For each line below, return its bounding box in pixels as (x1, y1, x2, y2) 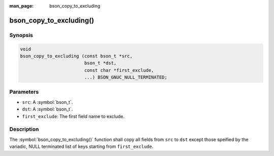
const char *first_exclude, (84, 67, 154, 73)
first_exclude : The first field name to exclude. (22, 113, 125, 119)
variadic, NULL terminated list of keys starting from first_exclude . (9, 143, 154, 149)
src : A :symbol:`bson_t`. (22, 99, 73, 105)
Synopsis (9, 31, 33, 38)
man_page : (9, 3, 34, 9)
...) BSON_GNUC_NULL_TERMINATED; (84, 74, 167, 81)
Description (9, 126, 39, 133)
